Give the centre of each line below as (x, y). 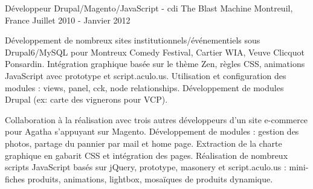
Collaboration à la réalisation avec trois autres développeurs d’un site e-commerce (156, 119)
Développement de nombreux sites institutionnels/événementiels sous (133, 40)
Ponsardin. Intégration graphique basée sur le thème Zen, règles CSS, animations (155, 64)
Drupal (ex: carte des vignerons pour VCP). (86, 99)
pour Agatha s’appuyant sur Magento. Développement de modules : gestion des (152, 131)
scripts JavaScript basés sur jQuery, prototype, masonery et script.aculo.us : (146, 167)
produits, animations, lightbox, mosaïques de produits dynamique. (150, 178)
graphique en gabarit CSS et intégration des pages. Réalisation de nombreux (147, 155)
